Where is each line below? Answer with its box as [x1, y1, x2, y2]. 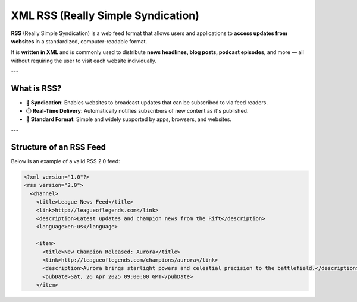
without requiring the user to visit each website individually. [11, 57, 157, 64]
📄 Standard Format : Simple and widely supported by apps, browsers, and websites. [26, 116, 232, 123]
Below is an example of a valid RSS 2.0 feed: [11, 158, 120, 165]
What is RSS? [11, 83, 62, 93]
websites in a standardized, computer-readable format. [11, 37, 148, 44]
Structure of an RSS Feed [11, 142, 107, 152]
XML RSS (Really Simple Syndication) [11, 9, 199, 22]
